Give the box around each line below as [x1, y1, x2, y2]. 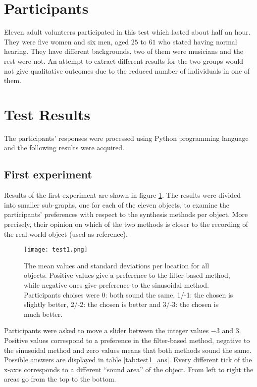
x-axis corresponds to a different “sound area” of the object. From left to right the [4, 364, 254, 374]
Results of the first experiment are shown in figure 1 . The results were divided [4, 190, 241, 200]
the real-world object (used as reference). [4, 228, 128, 239]
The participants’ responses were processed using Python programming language [4, 132, 249, 143]
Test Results [4, 104, 91, 124]
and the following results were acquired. [4, 142, 124, 153]
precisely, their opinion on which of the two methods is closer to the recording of [4, 218, 248, 229]
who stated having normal [158, 36, 237, 46]
